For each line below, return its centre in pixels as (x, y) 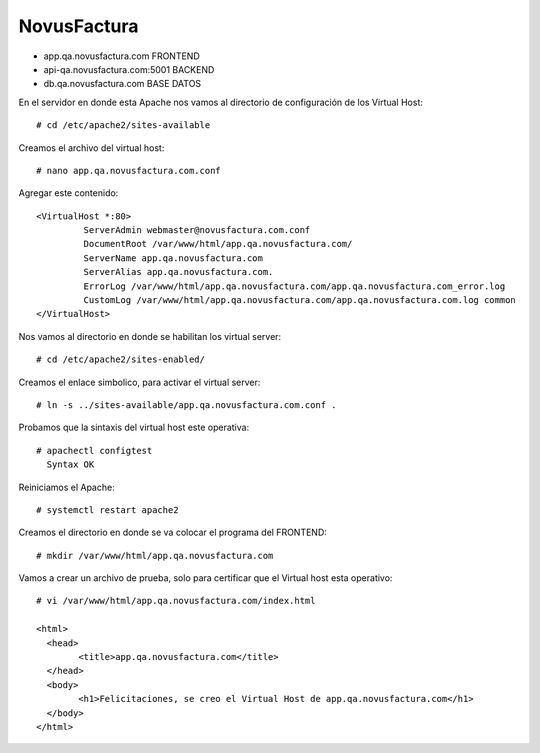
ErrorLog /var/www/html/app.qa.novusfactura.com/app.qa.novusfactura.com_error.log (294, 286)
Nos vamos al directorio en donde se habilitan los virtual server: (150, 336)
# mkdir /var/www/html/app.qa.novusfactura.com (155, 555)
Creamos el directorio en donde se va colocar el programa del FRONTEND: (172, 532)
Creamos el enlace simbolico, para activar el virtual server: (139, 382)
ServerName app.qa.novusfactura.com (173, 258)
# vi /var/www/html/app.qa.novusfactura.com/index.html (176, 601)
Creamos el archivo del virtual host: (91, 147)
